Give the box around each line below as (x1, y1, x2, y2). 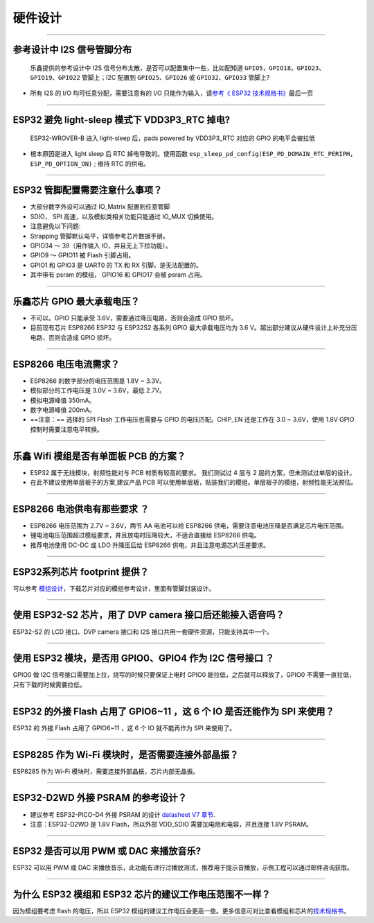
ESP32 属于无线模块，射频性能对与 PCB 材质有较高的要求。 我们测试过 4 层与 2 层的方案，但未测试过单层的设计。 (30, 468, 356, 476)
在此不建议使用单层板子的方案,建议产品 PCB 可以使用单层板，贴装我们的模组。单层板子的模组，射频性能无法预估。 (30, 478, 357, 487)
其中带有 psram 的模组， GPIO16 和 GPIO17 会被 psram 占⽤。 (30, 270, 206, 279)
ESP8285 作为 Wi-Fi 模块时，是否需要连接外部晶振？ (12, 749, 239, 761)
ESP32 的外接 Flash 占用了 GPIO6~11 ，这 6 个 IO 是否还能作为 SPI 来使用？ (12, 705, 335, 717)
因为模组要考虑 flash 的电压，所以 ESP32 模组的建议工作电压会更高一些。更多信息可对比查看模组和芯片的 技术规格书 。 (12, 906, 350, 915)
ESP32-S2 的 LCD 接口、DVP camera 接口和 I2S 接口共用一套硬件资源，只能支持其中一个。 (12, 628, 273, 636)
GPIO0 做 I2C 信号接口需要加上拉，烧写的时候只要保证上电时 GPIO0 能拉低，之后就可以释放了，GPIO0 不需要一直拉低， (12, 671, 356, 679)
